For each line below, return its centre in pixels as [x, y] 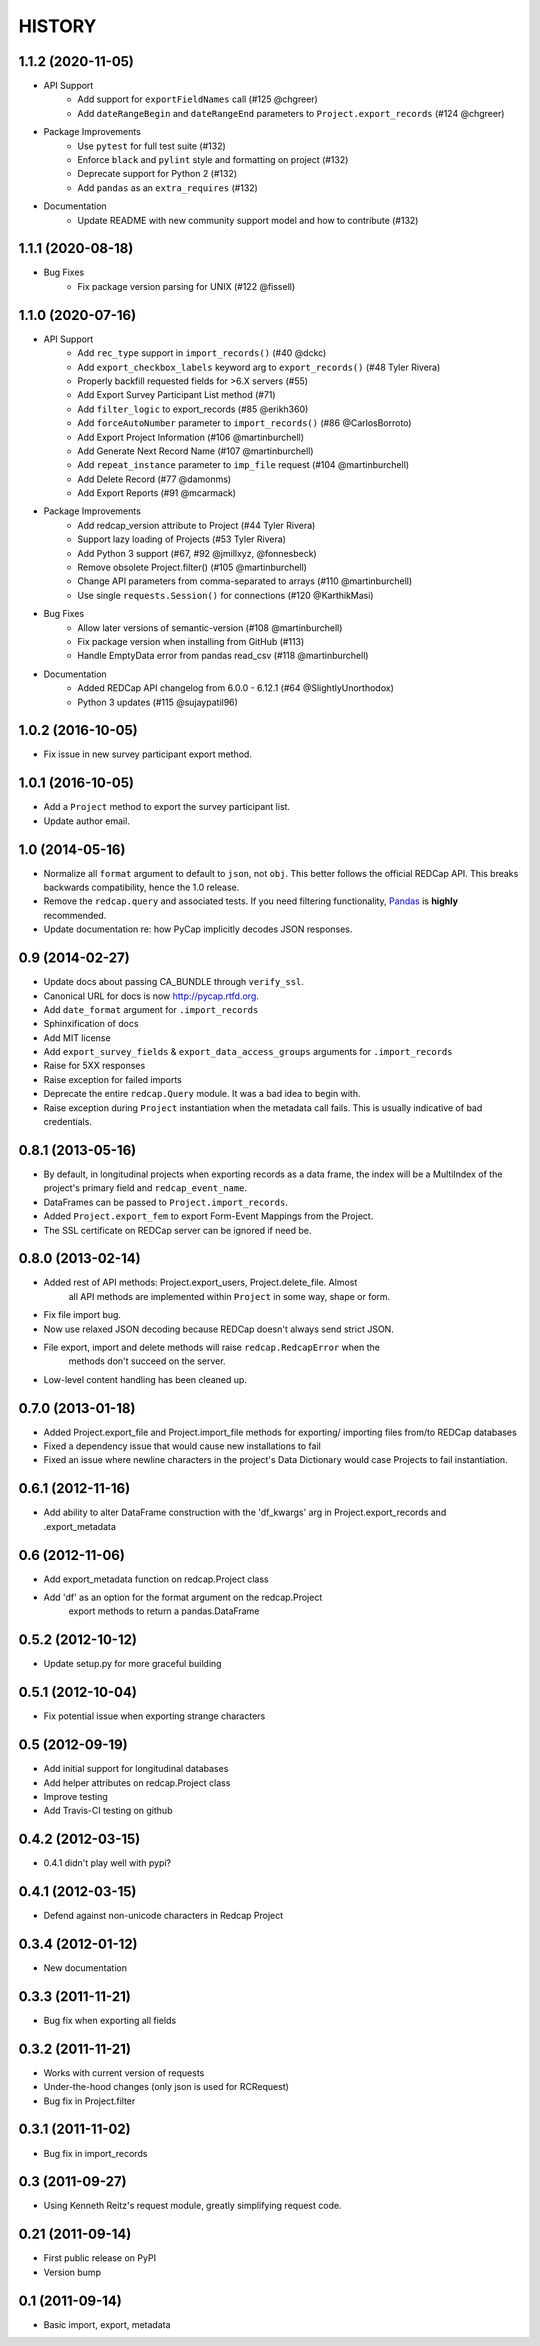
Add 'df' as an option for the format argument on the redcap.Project [183, 1597]
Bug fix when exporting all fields [110, 2020]
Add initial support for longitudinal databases [136, 1769]
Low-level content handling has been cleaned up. [145, 1379]
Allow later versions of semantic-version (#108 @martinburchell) [210, 627]
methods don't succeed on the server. [147, 1361]
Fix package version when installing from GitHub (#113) [191, 641]
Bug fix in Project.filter [89, 2101]
